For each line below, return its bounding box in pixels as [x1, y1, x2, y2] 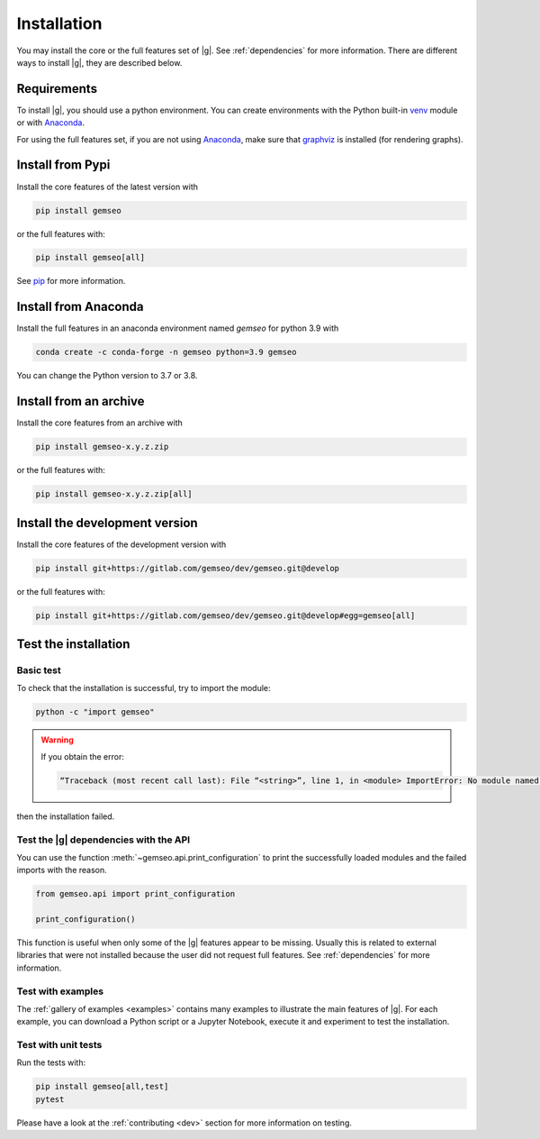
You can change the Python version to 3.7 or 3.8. [16, 370, 198, 381]
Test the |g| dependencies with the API [16, 834, 191, 846]
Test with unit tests [16, 1039, 103, 1052]
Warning [40, 734, 74, 745]
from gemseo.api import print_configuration [35, 888, 236, 899]
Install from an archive [16, 394, 145, 409]
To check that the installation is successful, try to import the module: [16, 683, 271, 694]
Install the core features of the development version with [16, 539, 227, 550]
